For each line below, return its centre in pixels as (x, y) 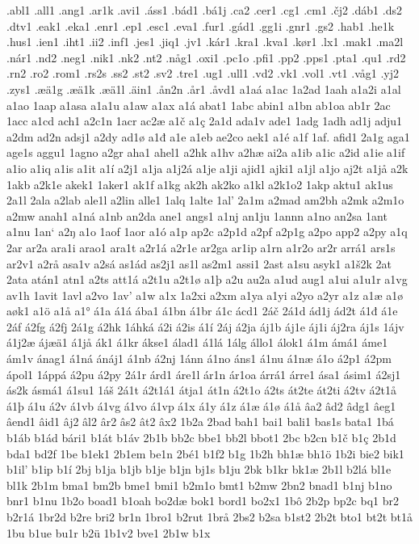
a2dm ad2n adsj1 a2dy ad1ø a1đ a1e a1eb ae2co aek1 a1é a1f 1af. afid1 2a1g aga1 (208, 136)
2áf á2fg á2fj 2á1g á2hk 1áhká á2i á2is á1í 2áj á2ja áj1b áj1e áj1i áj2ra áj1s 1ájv (205, 326)
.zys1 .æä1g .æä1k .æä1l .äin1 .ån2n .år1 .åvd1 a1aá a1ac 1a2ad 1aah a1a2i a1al (204, 89)
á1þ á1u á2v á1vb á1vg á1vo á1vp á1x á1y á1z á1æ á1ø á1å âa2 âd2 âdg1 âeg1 (201, 405)
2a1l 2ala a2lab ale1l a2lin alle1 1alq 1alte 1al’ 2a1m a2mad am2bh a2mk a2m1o (205, 200)
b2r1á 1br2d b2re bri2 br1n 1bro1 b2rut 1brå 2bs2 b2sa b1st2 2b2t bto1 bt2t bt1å (210, 517)
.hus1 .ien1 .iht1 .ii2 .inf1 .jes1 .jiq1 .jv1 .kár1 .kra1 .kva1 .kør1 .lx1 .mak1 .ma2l (205, 42)
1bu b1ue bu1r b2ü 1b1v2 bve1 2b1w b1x (109, 532)
